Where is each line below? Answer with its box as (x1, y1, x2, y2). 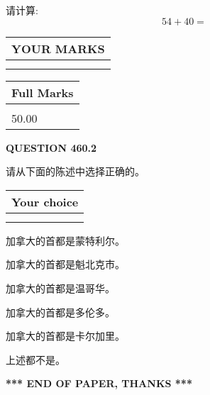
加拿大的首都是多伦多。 (6, 304, 115, 319)
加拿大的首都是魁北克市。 (6, 257, 125, 272)
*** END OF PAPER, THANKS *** (6, 376, 192, 391)
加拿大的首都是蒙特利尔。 (6, 233, 125, 247)
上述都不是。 (6, 352, 65, 367)
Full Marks (11, 84, 74, 101)
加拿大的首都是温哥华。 (6, 280, 115, 295)
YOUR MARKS (11, 40, 105, 57)
